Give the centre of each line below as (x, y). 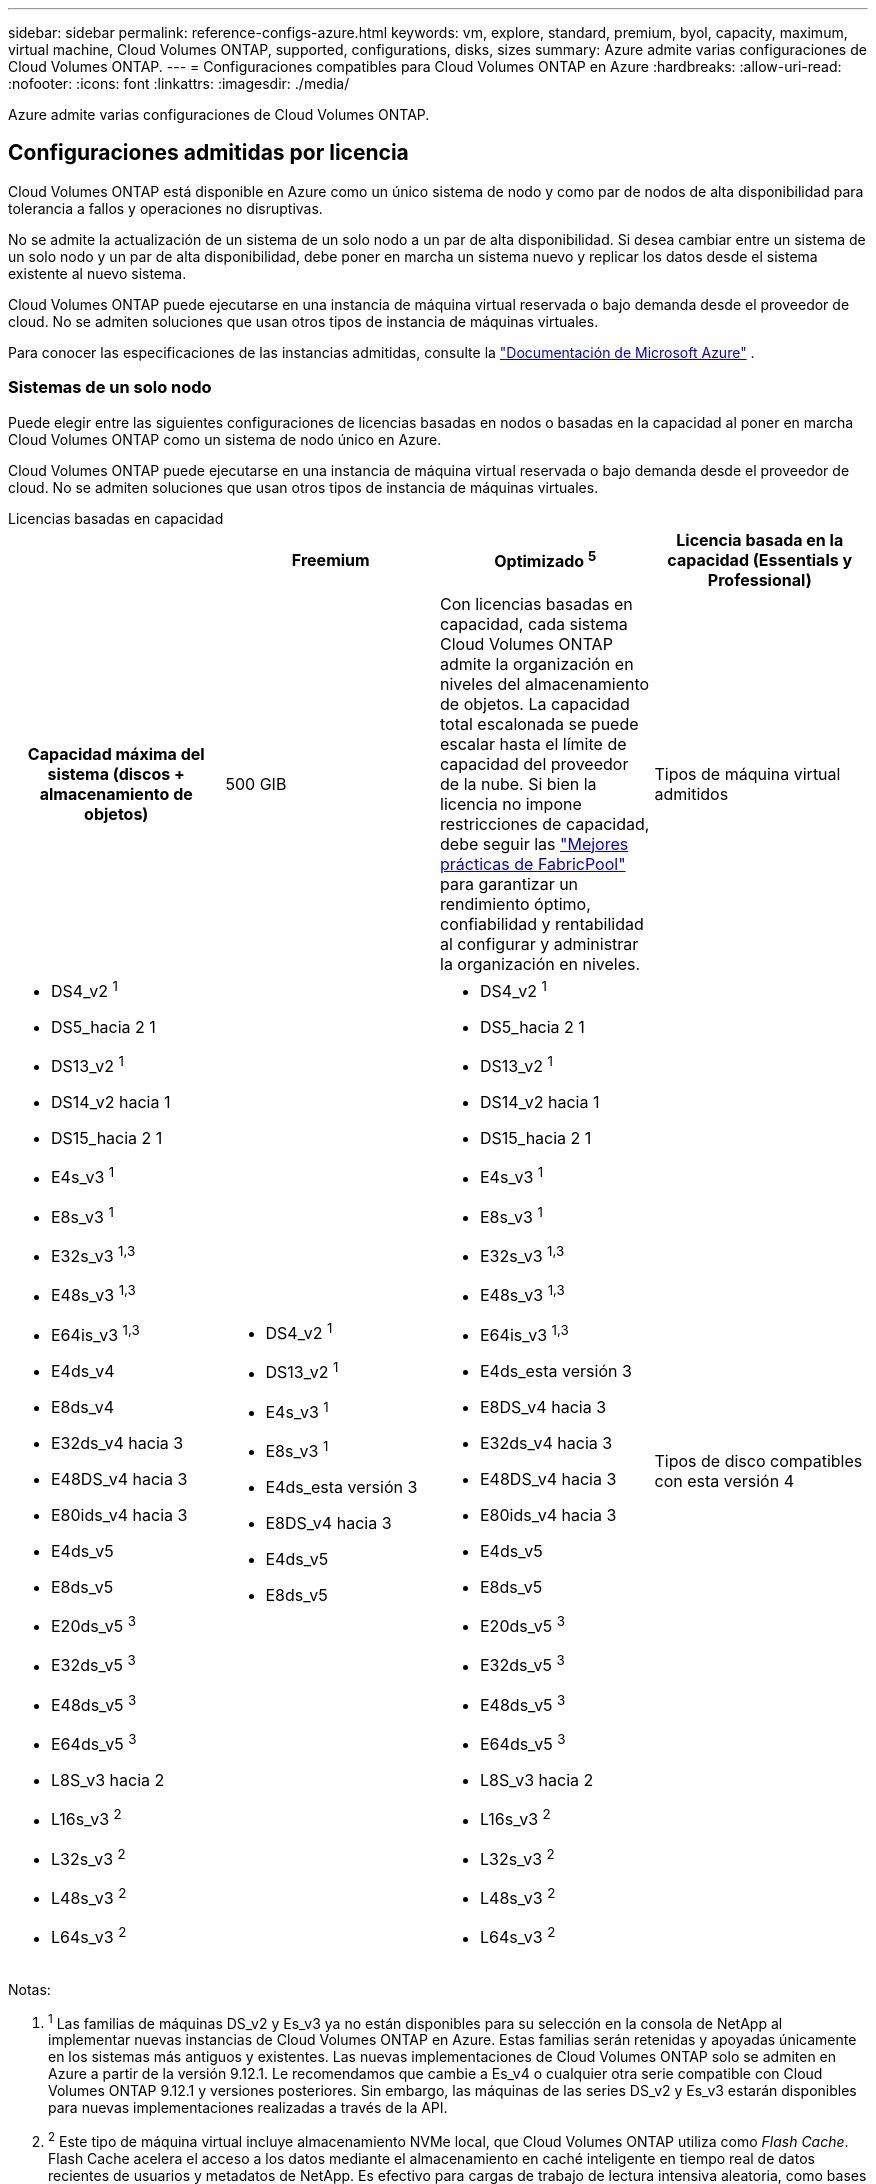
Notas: (29, 1989)
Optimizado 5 (545, 559)
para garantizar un (509, 883)
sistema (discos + (116, 773)
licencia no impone (511, 803)
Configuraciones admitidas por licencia (208, 153)
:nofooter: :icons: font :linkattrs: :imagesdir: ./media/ (179, 83)
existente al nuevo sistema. (97, 273)
